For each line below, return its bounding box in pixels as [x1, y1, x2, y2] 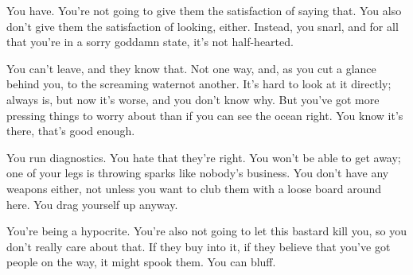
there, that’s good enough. [6, 122, 135, 139]
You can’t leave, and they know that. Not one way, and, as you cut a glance [6, 60, 376, 76]
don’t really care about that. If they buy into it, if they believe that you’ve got [6, 238, 391, 254]
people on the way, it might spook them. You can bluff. [6, 254, 276, 270]
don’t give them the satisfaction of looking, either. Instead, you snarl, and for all [6, 17, 399, 34]
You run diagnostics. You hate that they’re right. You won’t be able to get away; [6, 149, 401, 165]
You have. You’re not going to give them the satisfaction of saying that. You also [6, 2, 402, 18]
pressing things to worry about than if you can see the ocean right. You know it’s [6, 107, 403, 123]
